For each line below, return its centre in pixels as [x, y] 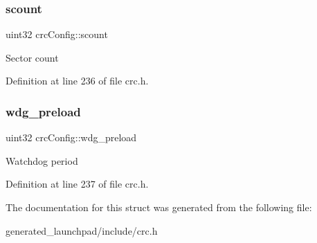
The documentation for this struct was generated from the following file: [159, 207]
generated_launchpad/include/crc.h [82, 230]
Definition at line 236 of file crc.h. [77, 81]
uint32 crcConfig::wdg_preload [71, 137]
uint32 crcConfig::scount [57, 34]
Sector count [32, 57]
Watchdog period [42, 160]
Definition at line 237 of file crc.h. [77, 184]
